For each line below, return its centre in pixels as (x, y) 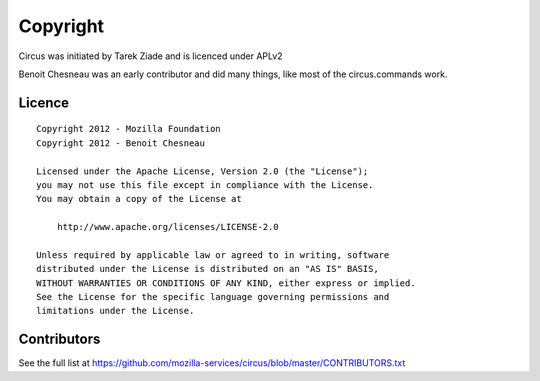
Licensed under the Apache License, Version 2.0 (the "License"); (202, 171)
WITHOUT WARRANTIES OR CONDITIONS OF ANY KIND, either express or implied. (226, 283)
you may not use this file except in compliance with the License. (205, 184)
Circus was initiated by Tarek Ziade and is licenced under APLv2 (151, 56)
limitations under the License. (115, 311)
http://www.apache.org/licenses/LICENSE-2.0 (167, 227)
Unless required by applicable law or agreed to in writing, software (213, 254)
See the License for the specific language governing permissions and (213, 297)
